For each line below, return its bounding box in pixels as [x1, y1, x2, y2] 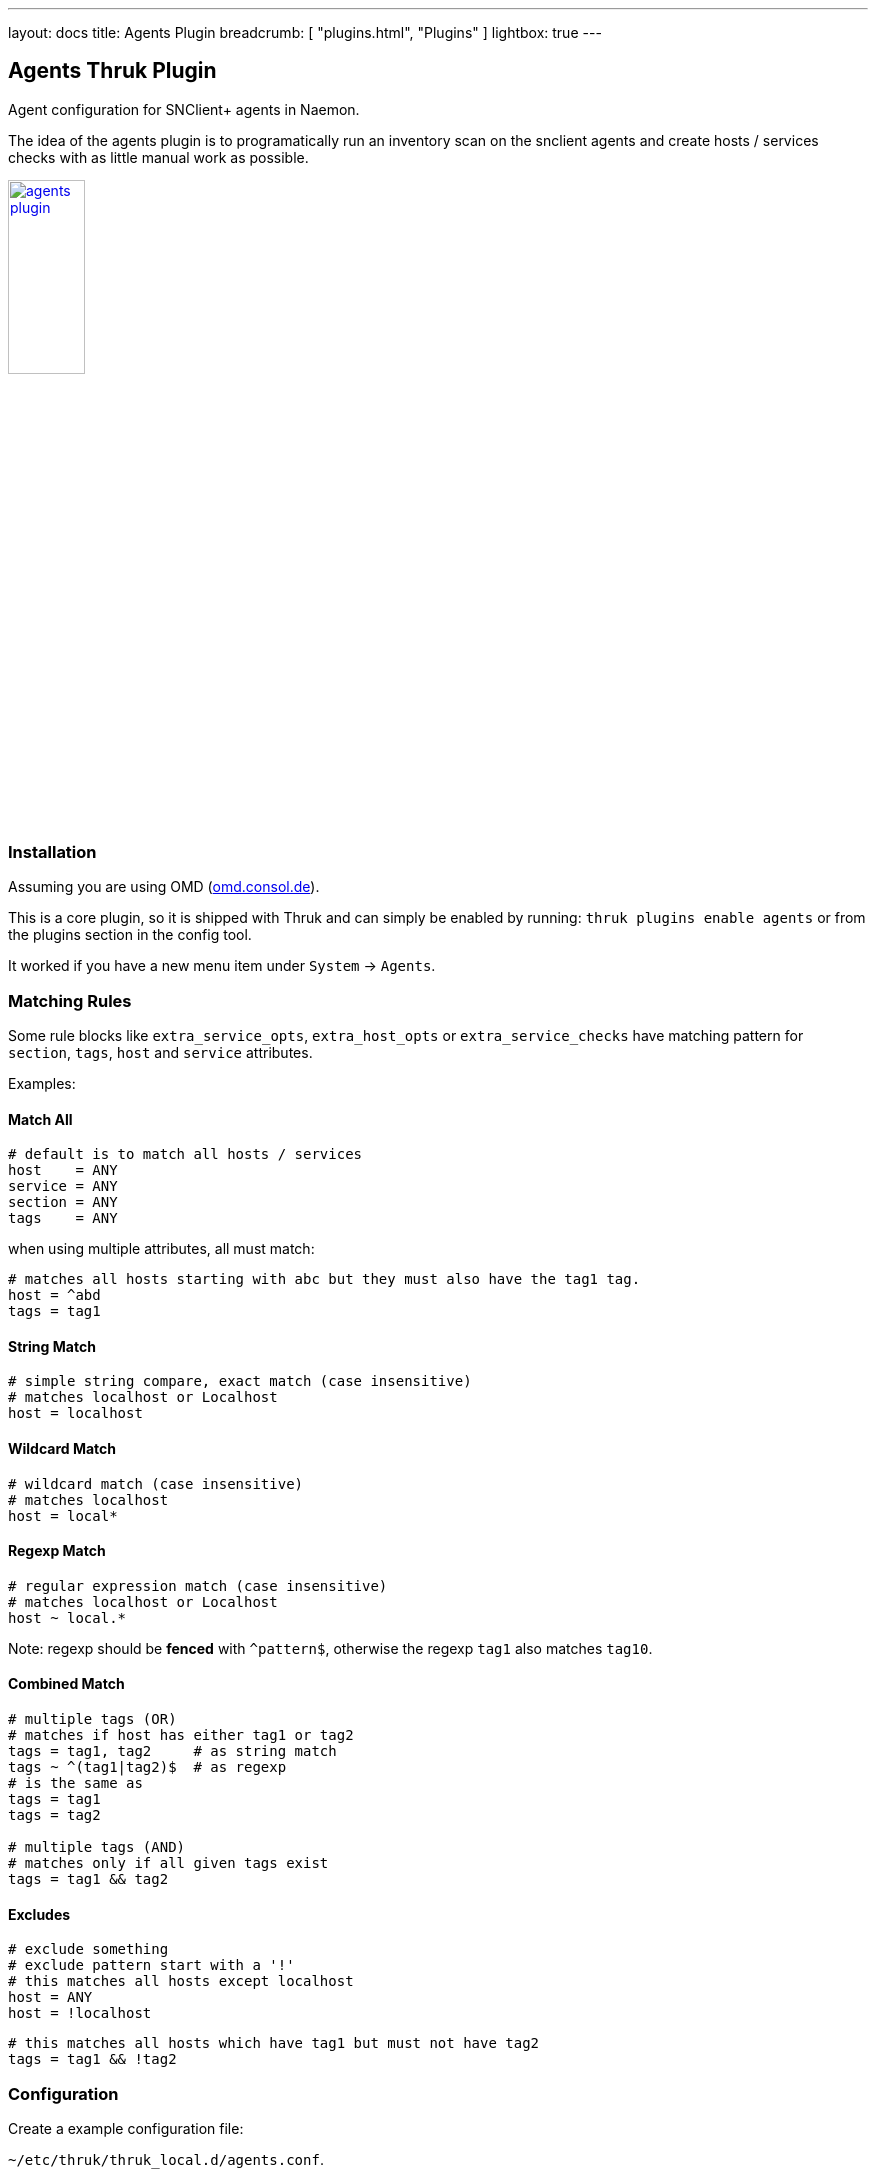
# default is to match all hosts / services [8, 1146, 363, 1163]
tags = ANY [8, 1210, 118, 1227]
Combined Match [8, 1675, 125, 1693]
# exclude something [8, 1941, 169, 1958]
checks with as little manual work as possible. [8, 148, 309, 166]
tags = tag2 [8, 1807, 101, 1824]
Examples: [8, 1074, 76, 1092]
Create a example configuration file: [8, 2120, 244, 2137]
